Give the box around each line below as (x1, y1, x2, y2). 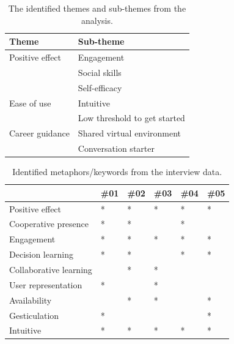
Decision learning (9, 248, 73, 261)
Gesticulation (9, 308, 59, 321)
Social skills (78, 65, 122, 78)
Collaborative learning (9, 263, 92, 275)
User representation (9, 278, 82, 291)
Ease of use (9, 96, 51, 109)
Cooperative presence (9, 217, 89, 230)
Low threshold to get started (78, 111, 185, 124)
